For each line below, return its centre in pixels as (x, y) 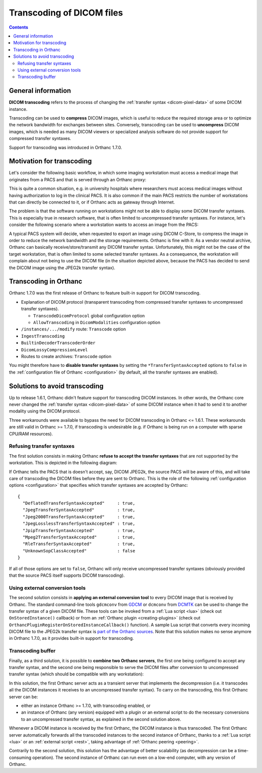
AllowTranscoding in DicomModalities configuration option (97, 322)
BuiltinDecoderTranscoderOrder (58, 343)
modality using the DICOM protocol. (45, 411)
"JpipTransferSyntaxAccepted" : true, (79, 530)
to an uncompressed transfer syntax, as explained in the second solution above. (101, 719)
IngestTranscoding (43, 336)
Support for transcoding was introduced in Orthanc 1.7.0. (65, 147)
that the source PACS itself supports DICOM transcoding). (67, 575)
